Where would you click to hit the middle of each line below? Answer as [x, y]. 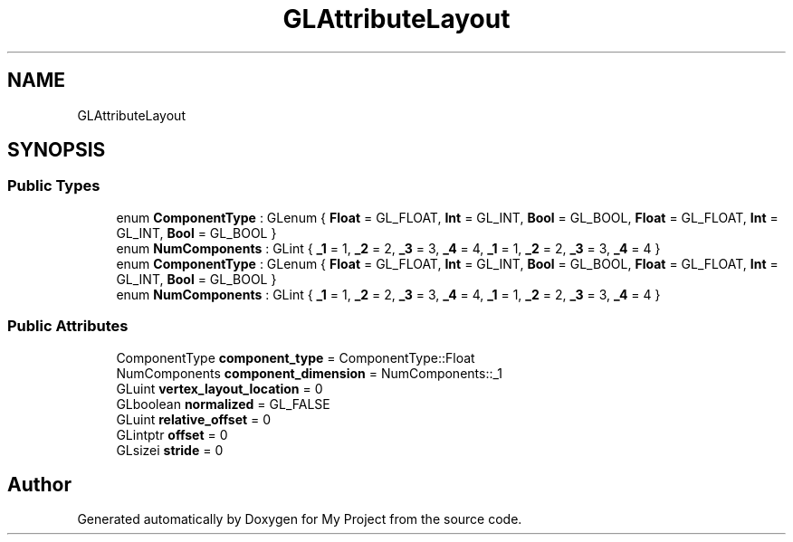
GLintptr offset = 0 [172, 434]
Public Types [54, 186]
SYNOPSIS [57, 150]
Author [39, 484]
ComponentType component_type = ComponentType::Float [296, 357]
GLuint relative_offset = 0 [194, 419]
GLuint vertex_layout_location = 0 [220, 388]
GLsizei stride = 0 [170, 450]
